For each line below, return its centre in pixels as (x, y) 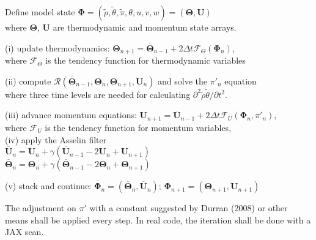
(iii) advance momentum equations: (71, 115)
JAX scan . (24, 232)
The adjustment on (41, 208)
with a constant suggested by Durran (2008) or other (189, 208)
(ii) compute (28, 81)
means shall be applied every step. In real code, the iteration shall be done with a (158, 219)
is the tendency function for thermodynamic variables (145, 60)
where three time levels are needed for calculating (98, 94)
